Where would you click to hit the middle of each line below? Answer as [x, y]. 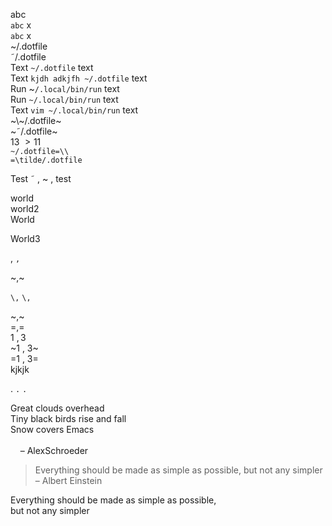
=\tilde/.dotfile [46, 160]
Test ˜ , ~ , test [41, 178]
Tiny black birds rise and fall [68, 418]
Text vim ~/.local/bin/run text [74, 110]
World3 [25, 238]
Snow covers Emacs [52, 429]
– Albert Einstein [68, 480]
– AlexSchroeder [54, 450]
